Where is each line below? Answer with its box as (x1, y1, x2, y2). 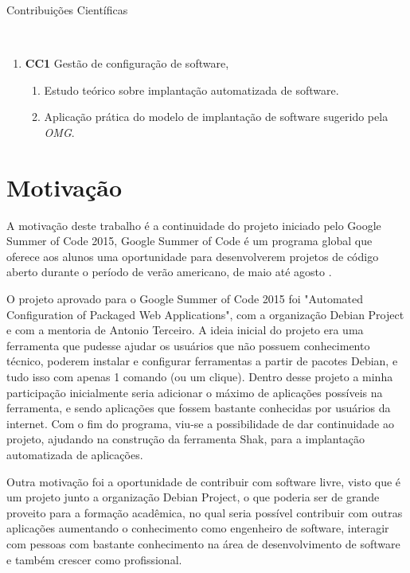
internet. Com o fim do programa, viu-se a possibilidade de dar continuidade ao (6, 415, 394, 431)
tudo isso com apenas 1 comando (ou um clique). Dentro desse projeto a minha (6, 368, 393, 385)
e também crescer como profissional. (6, 551, 182, 567)
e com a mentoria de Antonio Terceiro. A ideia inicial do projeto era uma (6, 322, 364, 338)
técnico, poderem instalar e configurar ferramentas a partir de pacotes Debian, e (6, 353, 398, 369)
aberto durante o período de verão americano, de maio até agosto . (6, 263, 332, 280)
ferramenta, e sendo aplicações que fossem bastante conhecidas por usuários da (6, 400, 391, 416)
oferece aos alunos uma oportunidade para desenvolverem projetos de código (6, 248, 379, 264)
